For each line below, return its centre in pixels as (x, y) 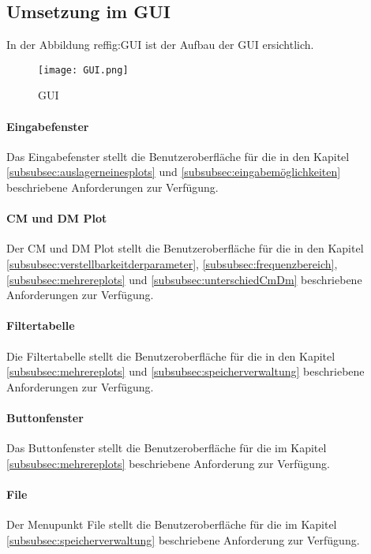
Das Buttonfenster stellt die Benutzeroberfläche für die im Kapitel (167, 448)
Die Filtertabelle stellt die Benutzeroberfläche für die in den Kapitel (171, 356)
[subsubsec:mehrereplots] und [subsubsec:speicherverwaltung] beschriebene (185, 371)
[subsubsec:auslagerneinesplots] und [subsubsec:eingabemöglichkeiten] (174, 172)
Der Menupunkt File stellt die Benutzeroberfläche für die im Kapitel (172, 524)
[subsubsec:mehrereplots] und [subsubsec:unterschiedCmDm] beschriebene (184, 279)
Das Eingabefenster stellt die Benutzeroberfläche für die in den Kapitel (178, 156)
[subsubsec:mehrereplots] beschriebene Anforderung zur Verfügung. (168, 463)
